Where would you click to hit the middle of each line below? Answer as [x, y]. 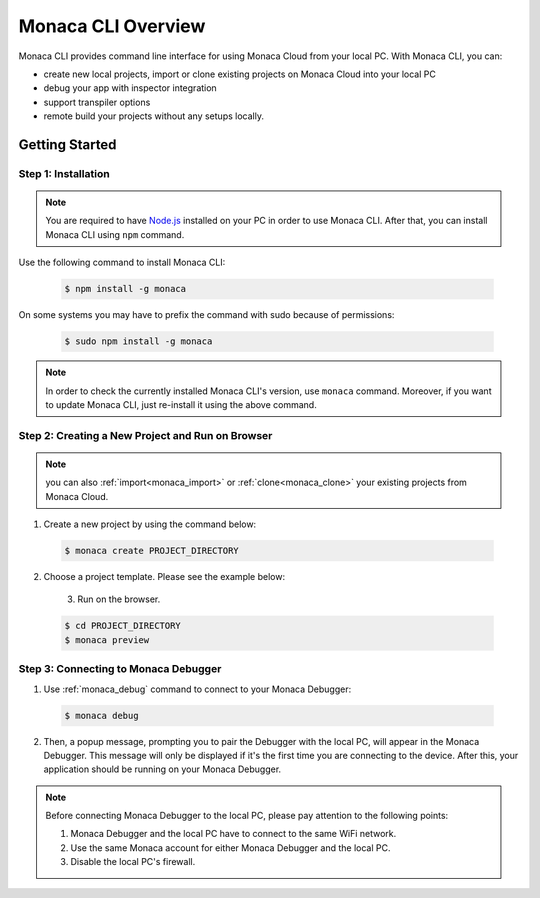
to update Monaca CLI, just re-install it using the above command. [181, 404]
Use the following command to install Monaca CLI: [122, 262]
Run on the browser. [119, 599]
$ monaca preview [107, 639]
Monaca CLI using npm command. [115, 234]
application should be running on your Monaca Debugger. [162, 769]
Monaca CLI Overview [112, 26]
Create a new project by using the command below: [150, 524]
